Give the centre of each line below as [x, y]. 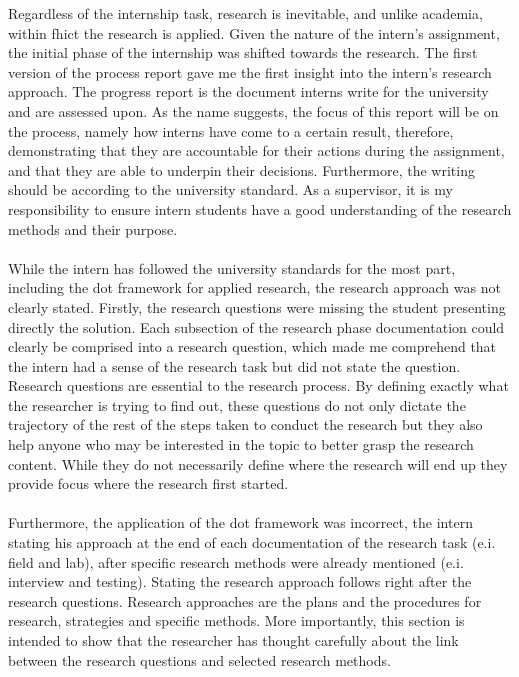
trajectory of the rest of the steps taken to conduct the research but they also [245, 424]
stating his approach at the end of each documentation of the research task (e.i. [252, 542]
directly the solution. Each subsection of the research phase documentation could [256, 326]
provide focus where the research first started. [148, 483]
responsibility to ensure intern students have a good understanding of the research [260, 208]
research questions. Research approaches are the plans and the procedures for [245, 600]
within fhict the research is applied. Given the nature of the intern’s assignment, [254, 32]
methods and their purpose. [93, 228]
